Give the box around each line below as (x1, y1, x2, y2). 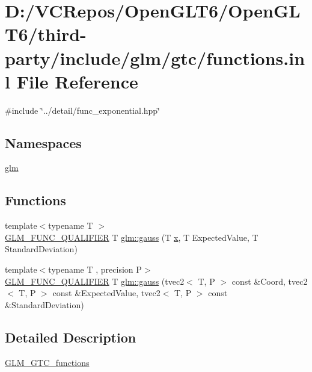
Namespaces (5, 133, 82, 152)
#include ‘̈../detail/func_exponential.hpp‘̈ (5, 104, 160, 116)
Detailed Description (5, 327, 136, 346)
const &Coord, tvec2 (231, 274, 308, 287)
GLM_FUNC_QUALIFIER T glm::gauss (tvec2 (5, 274, 185, 287)
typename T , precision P (48, 263, 142, 276)
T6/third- (5, 22, 87, 46)
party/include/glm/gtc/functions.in (5, 45, 305, 70)
